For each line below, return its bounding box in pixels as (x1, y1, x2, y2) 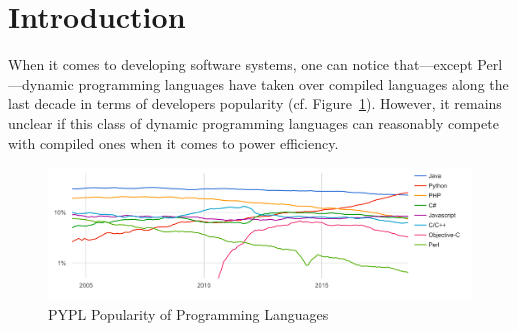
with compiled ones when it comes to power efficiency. (8, 132, 339, 153)
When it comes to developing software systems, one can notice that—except (8, 54, 473, 75)
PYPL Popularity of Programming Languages (48, 303, 329, 324)
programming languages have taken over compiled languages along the (78, 73, 509, 94)
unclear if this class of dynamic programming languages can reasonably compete (8, 112, 499, 133)
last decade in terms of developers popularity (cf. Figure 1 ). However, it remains (8, 93, 502, 114)
